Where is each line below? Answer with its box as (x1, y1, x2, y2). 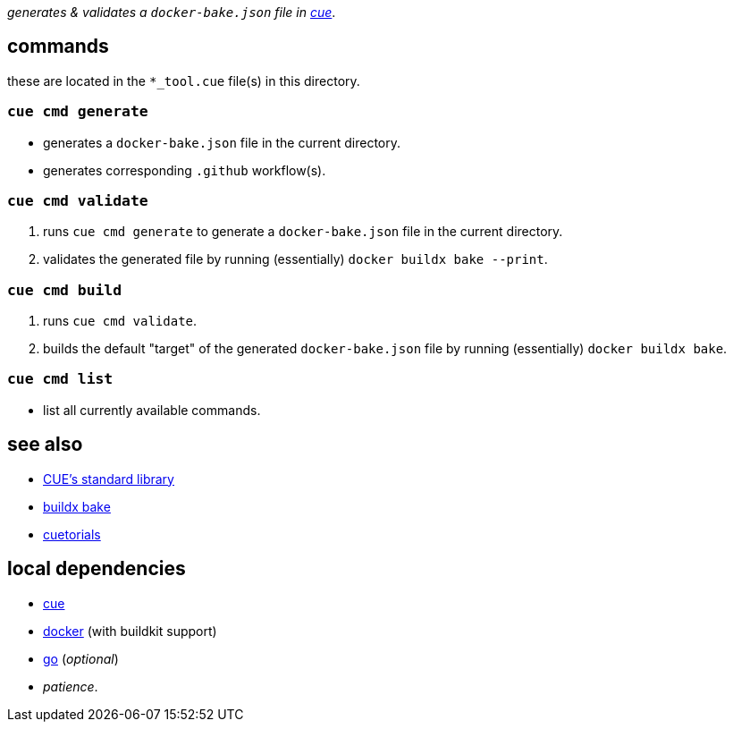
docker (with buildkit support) (43, 623, 217, 639)
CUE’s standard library (43, 470, 174, 487)
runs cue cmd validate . (43, 313, 198, 329)
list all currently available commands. (43, 402, 261, 418)
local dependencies (7, 557, 186, 581)
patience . (43, 678, 98, 694)
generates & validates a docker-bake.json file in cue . (7, 4, 336, 20)
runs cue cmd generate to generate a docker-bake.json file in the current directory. (43, 224, 563, 240)
